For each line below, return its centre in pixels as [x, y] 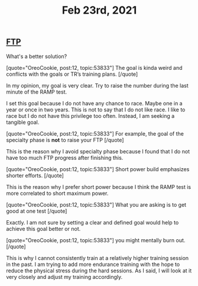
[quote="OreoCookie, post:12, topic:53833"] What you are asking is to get [96, 204]
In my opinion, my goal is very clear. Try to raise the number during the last [98, 85]
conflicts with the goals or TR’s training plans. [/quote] [72, 74]
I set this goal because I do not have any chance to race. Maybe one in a [94, 103]
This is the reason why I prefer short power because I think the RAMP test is [98, 187]
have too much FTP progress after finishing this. [65, 158]
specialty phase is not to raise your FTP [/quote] [65, 140]
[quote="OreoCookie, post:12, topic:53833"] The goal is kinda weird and [94, 68]
